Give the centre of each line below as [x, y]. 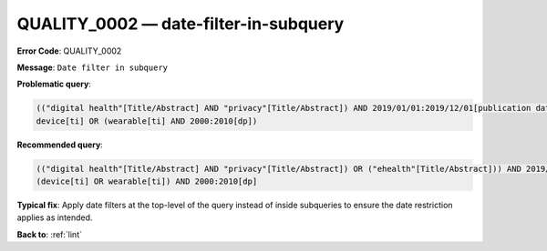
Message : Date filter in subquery [93, 67]
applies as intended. [55, 217]
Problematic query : [54, 84]
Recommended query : [60, 145]
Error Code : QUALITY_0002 [69, 51]
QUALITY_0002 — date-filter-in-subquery [181, 24]
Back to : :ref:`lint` [49, 234]
